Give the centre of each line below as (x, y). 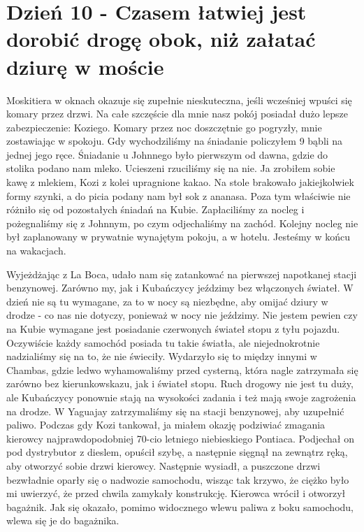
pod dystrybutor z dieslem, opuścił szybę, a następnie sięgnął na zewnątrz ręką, (177, 452)
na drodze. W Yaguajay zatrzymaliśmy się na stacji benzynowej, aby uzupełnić (175, 411)
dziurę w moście (85, 66)
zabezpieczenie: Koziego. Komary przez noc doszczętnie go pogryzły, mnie (164, 127)
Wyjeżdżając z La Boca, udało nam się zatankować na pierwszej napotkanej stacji (182, 274)
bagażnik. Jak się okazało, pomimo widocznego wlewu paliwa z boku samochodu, (180, 506)
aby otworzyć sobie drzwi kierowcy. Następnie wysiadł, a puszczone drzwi (163, 465)
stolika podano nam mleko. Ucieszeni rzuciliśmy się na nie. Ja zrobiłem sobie (171, 168)
